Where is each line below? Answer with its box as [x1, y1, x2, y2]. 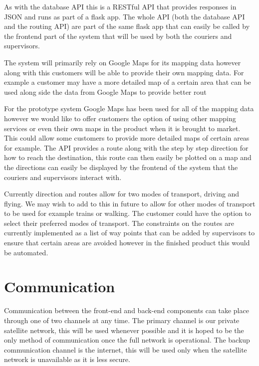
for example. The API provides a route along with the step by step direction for [4, 142, 249, 153]
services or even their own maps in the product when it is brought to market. [4, 123, 241, 133]
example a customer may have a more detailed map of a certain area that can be [4, 77, 251, 87]
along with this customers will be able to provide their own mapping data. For [4, 67, 244, 77]
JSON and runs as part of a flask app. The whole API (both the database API [4, 11, 245, 21]
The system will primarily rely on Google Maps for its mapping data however [4, 57, 241, 67]
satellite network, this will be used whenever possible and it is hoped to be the [4, 325, 244, 335]
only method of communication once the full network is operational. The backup [4, 335, 250, 345]
